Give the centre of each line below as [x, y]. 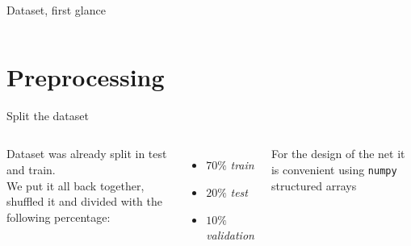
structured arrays [314, 185]
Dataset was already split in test [87, 154]
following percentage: [59, 217]
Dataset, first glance [56, 10]
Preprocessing [86, 76]
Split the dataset [48, 115]
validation [230, 235]
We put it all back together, [75, 185]
